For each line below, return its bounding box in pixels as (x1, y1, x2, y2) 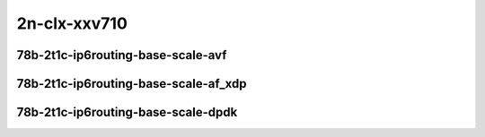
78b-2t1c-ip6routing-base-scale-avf (16, 47, 227, 63)
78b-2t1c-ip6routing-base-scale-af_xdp (16, 76, 247, 91)
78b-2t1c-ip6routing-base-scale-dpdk (16, 105, 238, 120)
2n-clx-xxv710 (16, 13, 128, 33)
